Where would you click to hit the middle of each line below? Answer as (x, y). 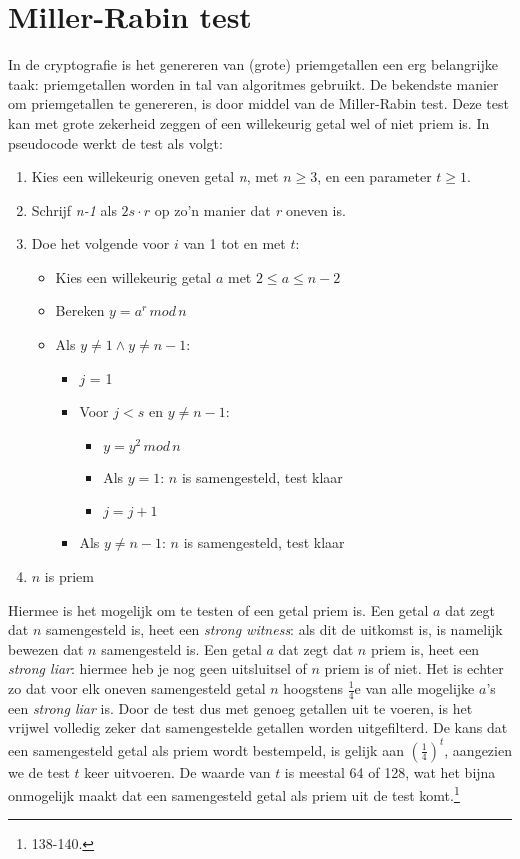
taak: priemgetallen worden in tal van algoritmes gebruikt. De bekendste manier (253, 83)
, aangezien (478, 749)
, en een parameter (374, 176)
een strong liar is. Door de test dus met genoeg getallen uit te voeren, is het (240, 707)
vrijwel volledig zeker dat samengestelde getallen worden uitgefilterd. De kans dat (258, 727)
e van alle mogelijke (414, 688)
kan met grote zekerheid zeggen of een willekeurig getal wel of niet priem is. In (249, 122)
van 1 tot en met (234, 243)
